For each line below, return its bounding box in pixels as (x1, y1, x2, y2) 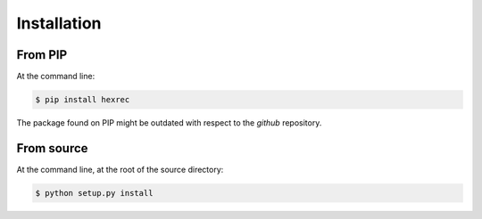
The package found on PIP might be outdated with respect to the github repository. (16, 118, 322, 128)
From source (16, 141, 88, 156)
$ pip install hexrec (35, 94, 130, 105)
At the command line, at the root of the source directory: (16, 164, 224, 174)
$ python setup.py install (35, 188, 154, 198)
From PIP (16, 47, 68, 62)
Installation (16, 13, 102, 33)
